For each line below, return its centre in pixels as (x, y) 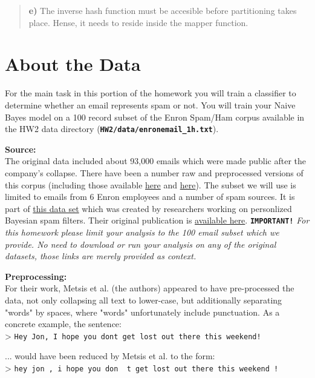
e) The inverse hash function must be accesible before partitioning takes (163, 10)
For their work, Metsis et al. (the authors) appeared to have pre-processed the (150, 288)
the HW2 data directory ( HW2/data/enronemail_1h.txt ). (112, 129)
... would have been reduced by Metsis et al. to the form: (110, 356)
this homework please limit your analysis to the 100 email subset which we (142, 232)
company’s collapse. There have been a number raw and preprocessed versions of (154, 172)
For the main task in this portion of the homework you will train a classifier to (151, 93)
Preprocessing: (36, 276)
